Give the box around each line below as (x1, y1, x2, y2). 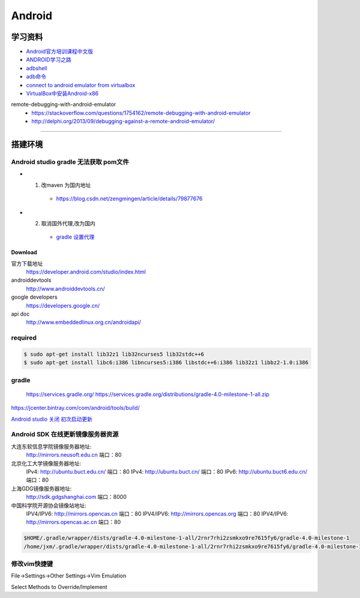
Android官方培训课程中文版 (26, 48, 93, 55)
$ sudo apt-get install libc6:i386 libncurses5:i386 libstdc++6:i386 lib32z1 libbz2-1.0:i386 (23, 359, 309, 366)
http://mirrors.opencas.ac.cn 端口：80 (26, 519, 121, 526)
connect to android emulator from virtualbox (26, 81, 136, 88)
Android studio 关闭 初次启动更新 (11, 415, 93, 423)
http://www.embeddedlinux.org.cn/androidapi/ (26, 319, 141, 326)
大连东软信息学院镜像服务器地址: (11, 442, 92, 450)
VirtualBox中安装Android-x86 (26, 90, 99, 97)
